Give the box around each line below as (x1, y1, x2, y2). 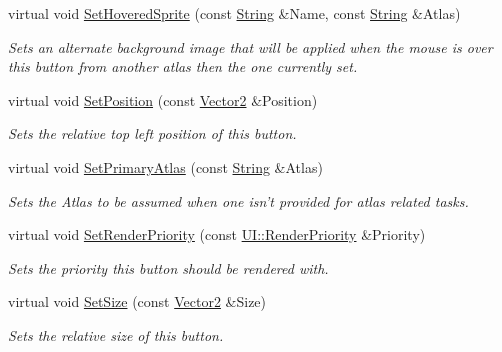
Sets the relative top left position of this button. (8, 123, 297, 144)
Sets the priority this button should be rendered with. (8, 257, 329, 278)
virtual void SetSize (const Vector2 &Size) (8, 291, 267, 312)
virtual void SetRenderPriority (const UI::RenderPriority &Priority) (8, 224, 426, 245)
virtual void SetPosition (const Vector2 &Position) (8, 89, 318, 110)
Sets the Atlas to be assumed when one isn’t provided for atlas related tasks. (8, 190, 469, 211)
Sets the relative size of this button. (8, 324, 224, 345)
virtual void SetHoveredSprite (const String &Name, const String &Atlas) (8, 3, 461, 23)
